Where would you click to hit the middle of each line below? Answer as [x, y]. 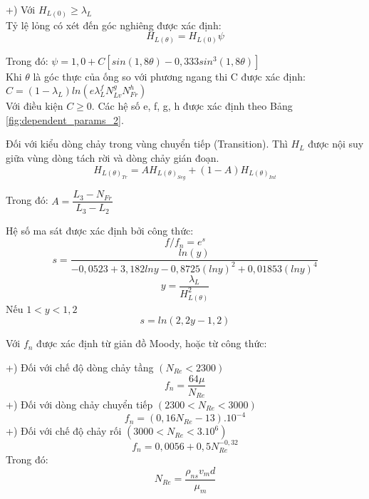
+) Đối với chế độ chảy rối [64, 431]
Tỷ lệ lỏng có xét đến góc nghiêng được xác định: [114, 25]
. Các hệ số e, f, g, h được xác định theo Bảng [192, 106]
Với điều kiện [35, 106]
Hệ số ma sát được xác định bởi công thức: [100, 230]
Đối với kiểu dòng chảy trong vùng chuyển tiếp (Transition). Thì [147, 144]
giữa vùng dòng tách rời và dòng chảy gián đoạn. [113, 158]
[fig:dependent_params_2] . [65, 119]
